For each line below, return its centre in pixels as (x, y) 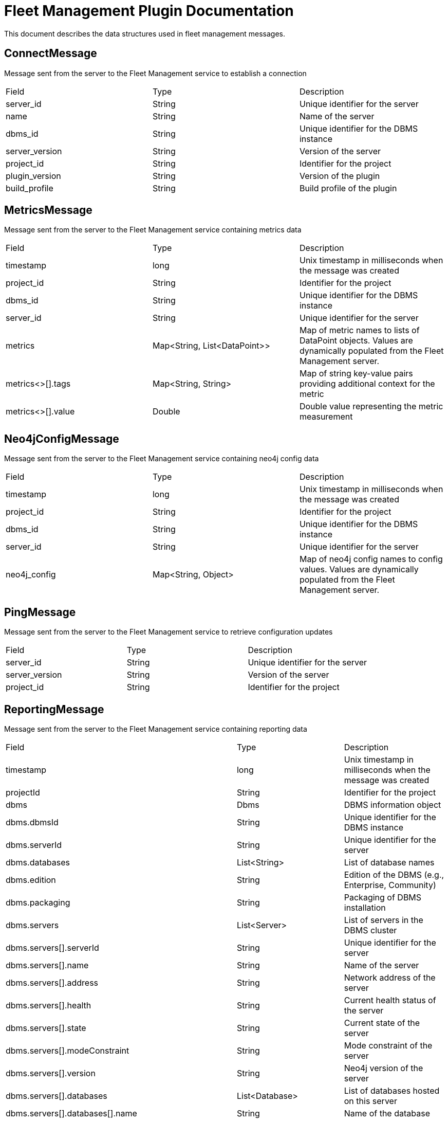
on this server (370, 1101)
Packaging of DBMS (383, 897)
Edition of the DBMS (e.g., (394, 874)
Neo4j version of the (384, 1068)
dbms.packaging (38, 902)
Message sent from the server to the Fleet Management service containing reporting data (156, 729)
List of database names (389, 862)
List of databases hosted (392, 1090)
